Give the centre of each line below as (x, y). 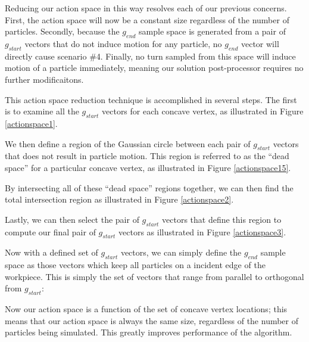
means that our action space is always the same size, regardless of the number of (152, 320)
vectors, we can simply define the (181, 252)
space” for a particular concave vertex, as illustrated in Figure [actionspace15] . (148, 167)
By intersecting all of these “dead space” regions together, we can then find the (149, 187)
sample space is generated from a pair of (212, 31)
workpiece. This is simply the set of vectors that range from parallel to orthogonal (154, 276)
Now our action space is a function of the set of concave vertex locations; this (146, 309)
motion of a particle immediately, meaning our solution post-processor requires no (154, 68)
